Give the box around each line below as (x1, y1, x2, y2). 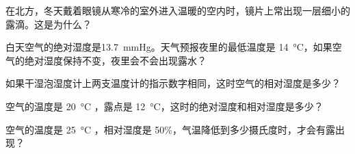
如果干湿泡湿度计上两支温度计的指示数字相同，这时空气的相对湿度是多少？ (5, 76, 341, 90)
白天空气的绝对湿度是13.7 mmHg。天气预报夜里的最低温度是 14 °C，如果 (5, 40, 332, 54)
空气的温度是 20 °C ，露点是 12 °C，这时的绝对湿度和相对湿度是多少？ (5, 99, 324, 113)
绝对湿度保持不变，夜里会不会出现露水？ (24, 53, 207, 67)
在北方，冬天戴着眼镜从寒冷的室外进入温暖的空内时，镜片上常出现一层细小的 (5, 3, 350, 17)
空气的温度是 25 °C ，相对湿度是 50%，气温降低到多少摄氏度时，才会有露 (5, 122, 336, 136)
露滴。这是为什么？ (5, 16, 92, 31)
